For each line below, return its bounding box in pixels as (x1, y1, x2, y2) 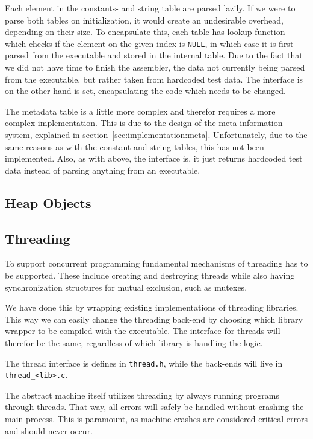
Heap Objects (5, 193, 91, 212)
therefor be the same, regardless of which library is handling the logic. (5, 336, 263, 349)
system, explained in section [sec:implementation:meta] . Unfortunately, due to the (5, 128, 308, 141)
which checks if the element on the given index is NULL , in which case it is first (5, 37, 294, 49)
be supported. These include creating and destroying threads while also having (5, 268, 295, 281)
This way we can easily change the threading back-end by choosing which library (5, 312, 303, 325)
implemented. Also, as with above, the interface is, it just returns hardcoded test (5, 152, 303, 165)
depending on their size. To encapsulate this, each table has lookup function (5, 25, 285, 38)
